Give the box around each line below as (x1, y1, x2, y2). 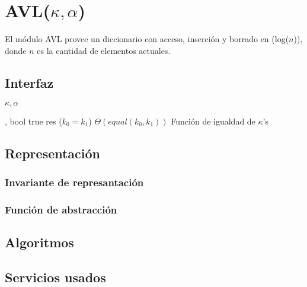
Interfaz (5, 73, 54, 91)
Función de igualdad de (171, 114, 255, 127)
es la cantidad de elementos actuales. (37, 44, 171, 56)
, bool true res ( (5, 114, 62, 127)
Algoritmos (5, 232, 74, 251)
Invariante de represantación (5, 174, 144, 189)
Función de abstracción (5, 202, 117, 216)
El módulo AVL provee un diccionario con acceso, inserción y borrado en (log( (5, 33, 289, 45)
